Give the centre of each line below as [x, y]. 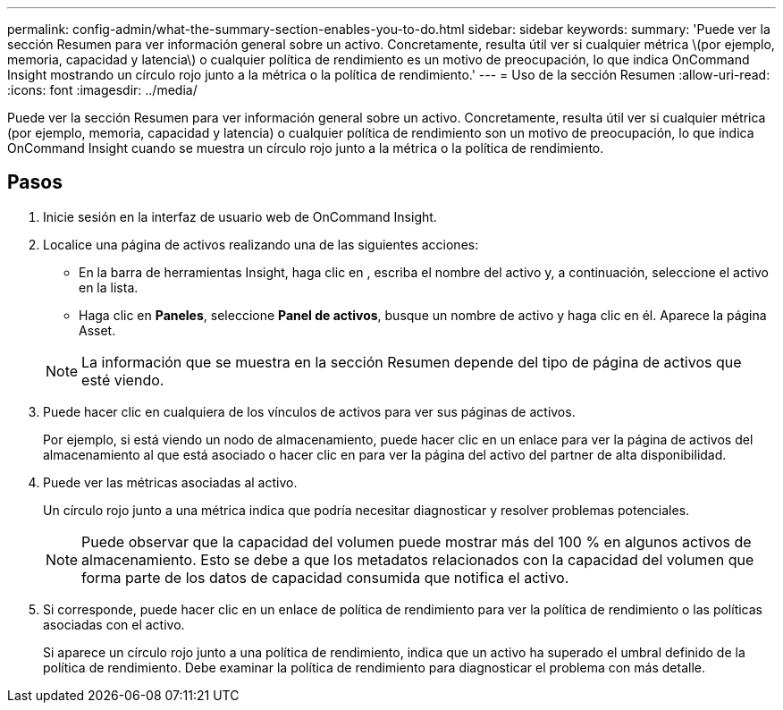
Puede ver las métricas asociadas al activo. [170, 482]
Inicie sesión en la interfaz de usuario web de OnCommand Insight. [240, 216]
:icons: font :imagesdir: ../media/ [102, 90]
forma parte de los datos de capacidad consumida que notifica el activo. [325, 577]
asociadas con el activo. [114, 624]
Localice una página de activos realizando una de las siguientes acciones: [261, 244]
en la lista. [109, 287]
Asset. [97, 330]
